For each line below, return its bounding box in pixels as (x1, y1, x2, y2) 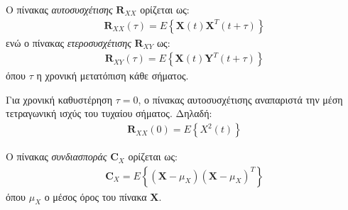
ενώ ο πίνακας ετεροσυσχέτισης (6, 35, 131, 50)
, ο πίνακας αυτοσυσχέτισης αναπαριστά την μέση (138, 92, 343, 106)
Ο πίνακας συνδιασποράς (6, 149, 107, 164)
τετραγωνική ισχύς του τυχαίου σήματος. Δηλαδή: (6, 106, 212, 121)
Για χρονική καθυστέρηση (6, 92, 112, 106)
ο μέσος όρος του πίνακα (44, 189, 147, 204)
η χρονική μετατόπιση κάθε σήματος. (36, 68, 189, 83)
